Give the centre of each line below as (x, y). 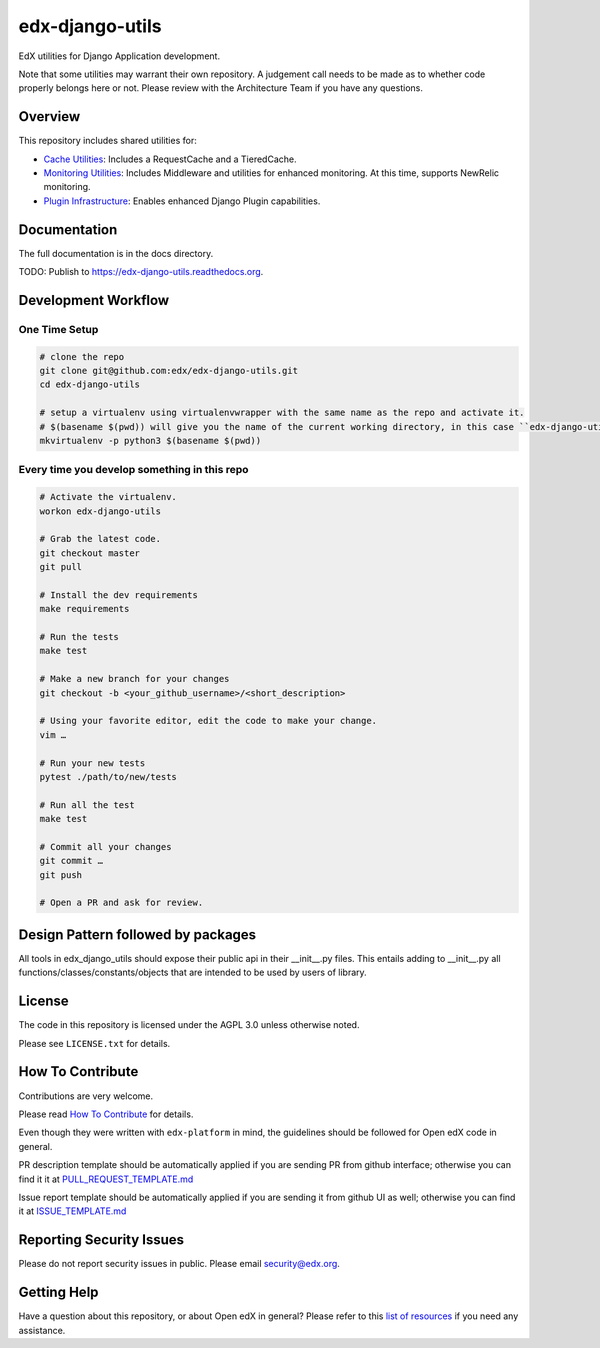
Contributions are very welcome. (86, 1096)
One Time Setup (58, 329)
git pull (61, 567)
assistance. (42, 1330)
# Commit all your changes (105, 846)
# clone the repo (82, 356)
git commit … (71, 861)
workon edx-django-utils (100, 511)
